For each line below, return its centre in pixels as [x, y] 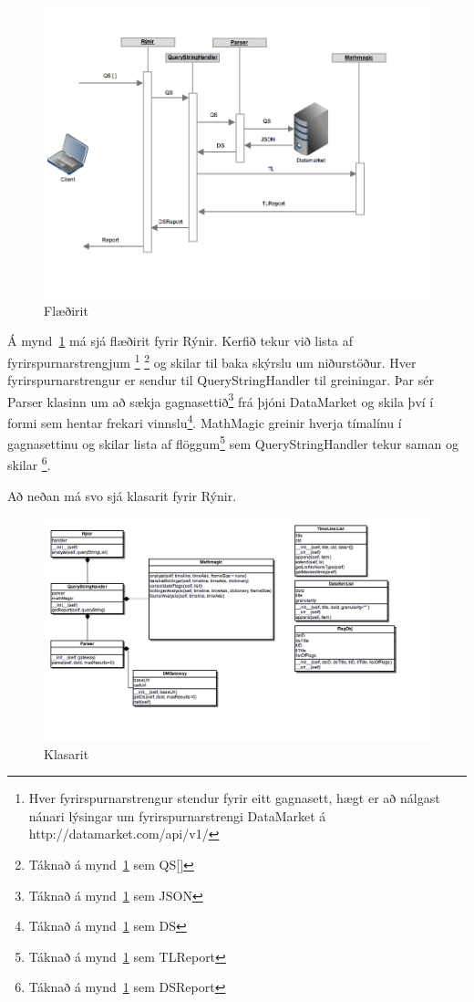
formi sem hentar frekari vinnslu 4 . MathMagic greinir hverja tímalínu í [205, 421]
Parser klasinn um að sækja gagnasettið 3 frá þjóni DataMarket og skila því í [221, 400]
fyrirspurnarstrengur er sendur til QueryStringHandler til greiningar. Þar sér [221, 380]
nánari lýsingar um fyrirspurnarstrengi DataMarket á [177, 815]
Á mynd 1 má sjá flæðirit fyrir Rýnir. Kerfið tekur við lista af [180, 341]
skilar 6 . [29, 464]
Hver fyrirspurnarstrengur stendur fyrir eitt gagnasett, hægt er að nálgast [234, 798]
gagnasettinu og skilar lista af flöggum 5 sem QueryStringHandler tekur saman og [233, 442]
